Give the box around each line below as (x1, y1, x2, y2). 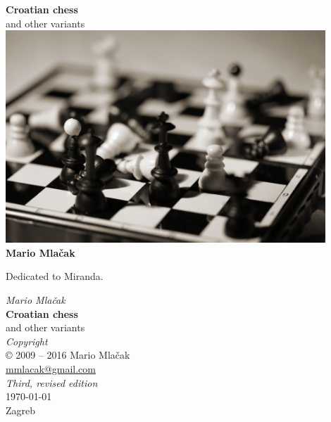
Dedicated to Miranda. (6, 269, 104, 283)
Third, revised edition (6, 375, 98, 390)
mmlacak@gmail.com (6, 362, 96, 376)
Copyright (6, 333, 48, 348)
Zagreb (6, 402, 36, 417)
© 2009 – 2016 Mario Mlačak (6, 347, 130, 362)
